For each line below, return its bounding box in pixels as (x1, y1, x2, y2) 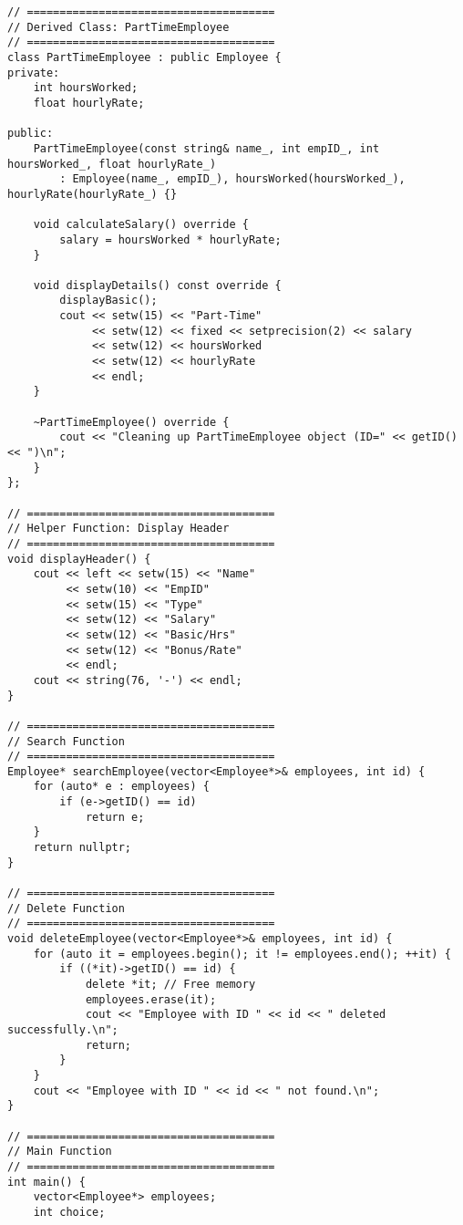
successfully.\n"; (7, 1023, 118, 1036)
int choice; (33, 1205, 106, 1219)
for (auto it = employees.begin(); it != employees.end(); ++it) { (33, 947, 451, 960)
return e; (85, 810, 145, 824)
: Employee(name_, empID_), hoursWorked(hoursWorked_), (59, 172, 406, 186)
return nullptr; (33, 841, 132, 855)
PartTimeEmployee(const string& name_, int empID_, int (33, 141, 380, 155)
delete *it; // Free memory (85, 978, 256, 991)
